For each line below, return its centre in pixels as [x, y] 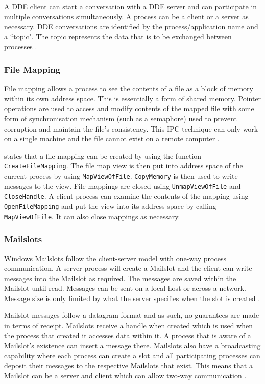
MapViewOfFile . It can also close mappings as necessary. [92, 216]
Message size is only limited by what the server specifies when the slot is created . [132, 298]
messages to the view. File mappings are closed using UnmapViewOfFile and [123, 186]
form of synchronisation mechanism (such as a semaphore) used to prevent [121, 118]
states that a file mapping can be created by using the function [103, 155]
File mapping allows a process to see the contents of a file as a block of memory [129, 88]
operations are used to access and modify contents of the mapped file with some [129, 108]
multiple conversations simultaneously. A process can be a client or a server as [126, 16]
